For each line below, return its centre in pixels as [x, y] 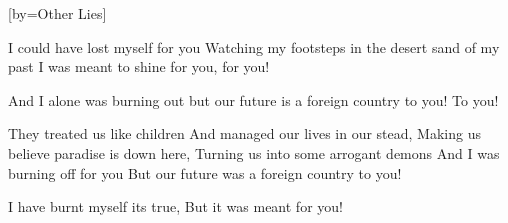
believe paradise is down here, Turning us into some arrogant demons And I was [254, 152]
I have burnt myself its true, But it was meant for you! [175, 206]
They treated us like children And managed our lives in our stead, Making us [244, 133]
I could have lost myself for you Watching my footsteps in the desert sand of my [254, 46]
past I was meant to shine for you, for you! [139, 66]
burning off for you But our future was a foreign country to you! [205, 172]
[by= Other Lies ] [57, 13]
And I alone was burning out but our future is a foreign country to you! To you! [253, 99]
